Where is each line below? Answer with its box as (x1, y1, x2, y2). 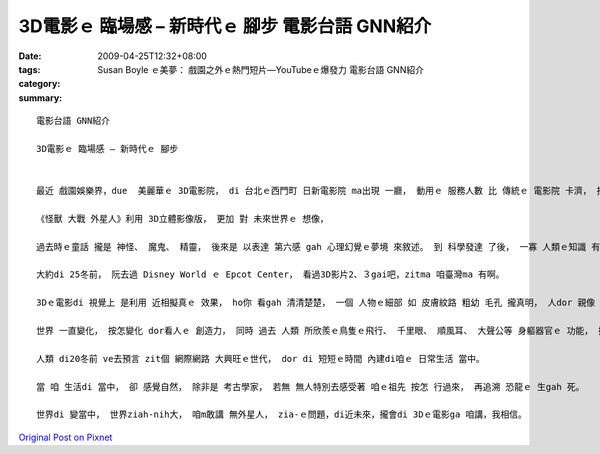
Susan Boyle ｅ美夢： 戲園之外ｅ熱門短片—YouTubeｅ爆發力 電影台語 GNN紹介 (97, 63, 425, 75)
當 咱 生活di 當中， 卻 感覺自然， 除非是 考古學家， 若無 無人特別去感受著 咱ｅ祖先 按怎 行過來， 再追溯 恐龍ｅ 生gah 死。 (36, 381, 585, 392)
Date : (18, 50, 42, 62)
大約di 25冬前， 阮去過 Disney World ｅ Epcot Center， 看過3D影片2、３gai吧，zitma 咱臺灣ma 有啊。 (36, 269, 505, 280)
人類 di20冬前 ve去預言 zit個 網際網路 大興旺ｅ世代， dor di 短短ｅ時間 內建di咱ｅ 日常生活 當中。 (36, 353, 485, 364)
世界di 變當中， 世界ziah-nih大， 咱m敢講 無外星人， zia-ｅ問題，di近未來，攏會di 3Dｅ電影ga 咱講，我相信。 (36, 409, 527, 420)
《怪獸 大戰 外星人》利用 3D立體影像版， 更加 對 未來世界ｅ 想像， (36, 213, 329, 224)
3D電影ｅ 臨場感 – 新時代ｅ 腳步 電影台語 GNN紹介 (18, 15, 432, 37)
